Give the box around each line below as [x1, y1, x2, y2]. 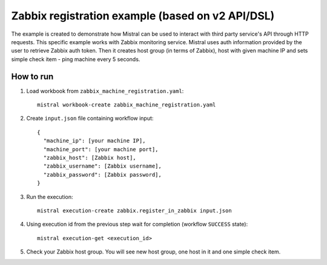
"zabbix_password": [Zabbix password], [43, 171, 162, 178]
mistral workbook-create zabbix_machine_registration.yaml [37, 102, 216, 108]
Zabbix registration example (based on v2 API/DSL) [11, 9, 275, 22]
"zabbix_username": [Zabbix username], [43, 163, 162, 169]
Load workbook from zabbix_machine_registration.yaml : [26, 87, 184, 94]
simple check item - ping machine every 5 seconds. [11, 55, 140, 63]
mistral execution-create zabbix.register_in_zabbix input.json [37, 207, 233, 214]
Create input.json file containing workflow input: [26, 115, 154, 122]
